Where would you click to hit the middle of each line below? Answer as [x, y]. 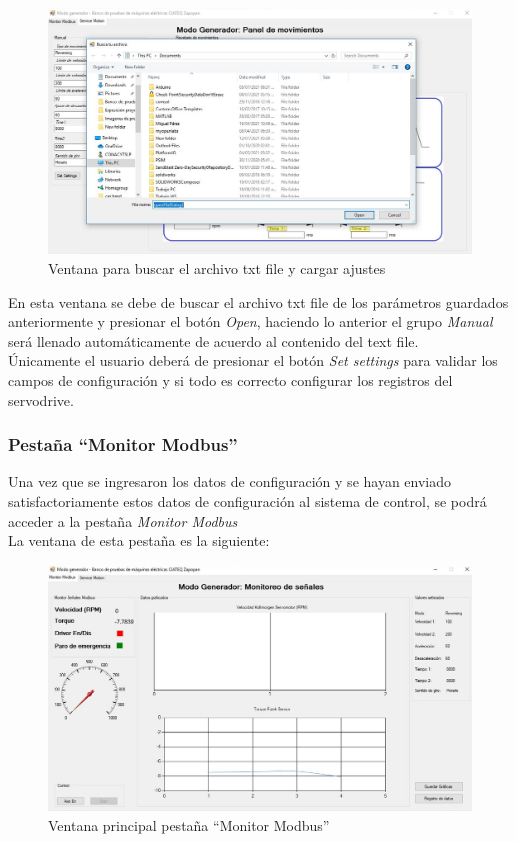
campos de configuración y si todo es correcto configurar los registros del [230, 379]
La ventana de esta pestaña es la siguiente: [139, 540]
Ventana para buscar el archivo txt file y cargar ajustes [217, 267]
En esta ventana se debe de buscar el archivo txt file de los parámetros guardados [258, 301]
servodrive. [41, 399]
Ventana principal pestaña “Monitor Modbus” [189, 824]
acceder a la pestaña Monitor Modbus [123, 520]
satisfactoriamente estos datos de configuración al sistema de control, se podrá [247, 500]
